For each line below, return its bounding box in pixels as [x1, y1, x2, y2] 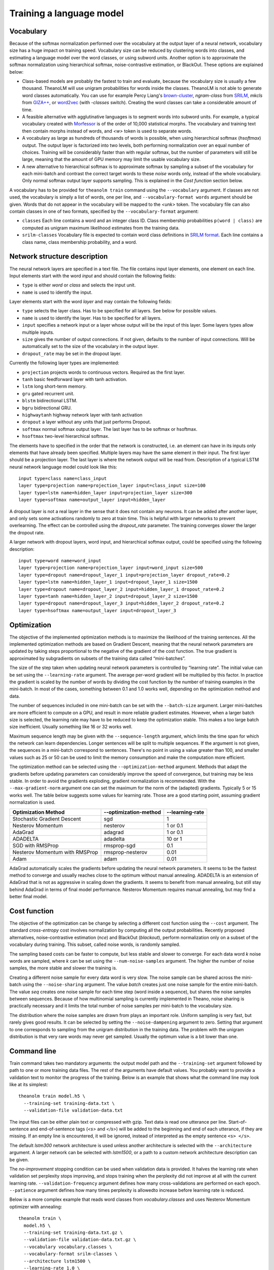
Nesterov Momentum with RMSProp [12, 848, 98, 855]
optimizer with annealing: [9, 1203, 62, 1210]
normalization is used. [9, 799, 56, 805]
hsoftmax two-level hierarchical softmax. [22, 433, 110, 439]
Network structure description [9, 252, 108, 261]
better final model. [9, 894, 48, 900]
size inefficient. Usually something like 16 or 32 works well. [9, 724, 133, 730]
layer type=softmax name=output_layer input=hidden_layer [18, 497, 166, 503]
